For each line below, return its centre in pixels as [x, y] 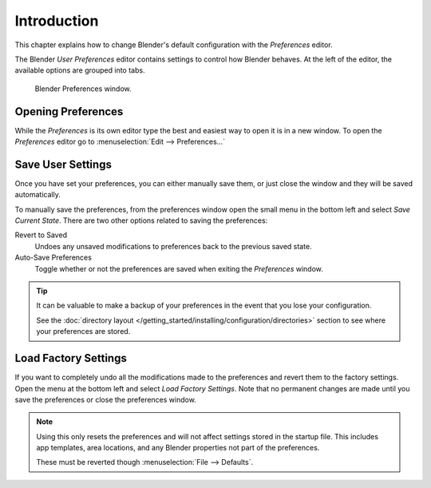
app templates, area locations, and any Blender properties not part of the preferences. [178, 448]
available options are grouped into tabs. [80, 70]
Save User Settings [63, 164]
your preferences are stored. [83, 331]
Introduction [57, 21]
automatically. [38, 195]
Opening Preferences [69, 111]
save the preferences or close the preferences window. [106, 399]
